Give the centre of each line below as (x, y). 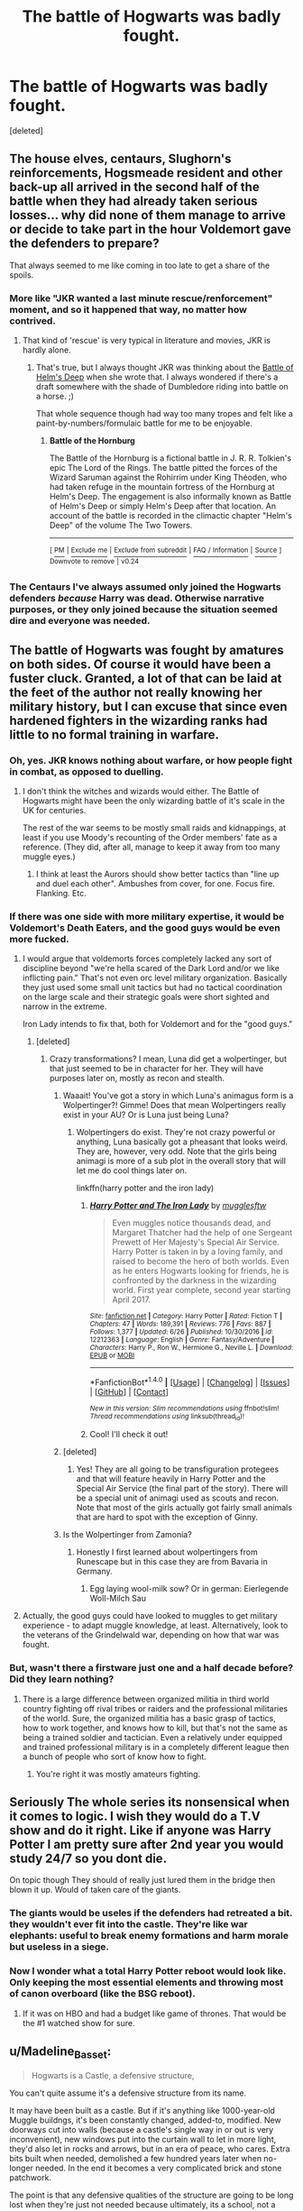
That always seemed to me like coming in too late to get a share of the (140, 265)
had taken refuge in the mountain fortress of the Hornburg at (162, 487)
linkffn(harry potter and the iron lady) (145, 1188)
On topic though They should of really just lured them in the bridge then (142, 1880)
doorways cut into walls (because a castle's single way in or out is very (142, 2129)
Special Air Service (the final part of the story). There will (182, 1489)
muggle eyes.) (49, 856)
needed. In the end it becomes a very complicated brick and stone (159, 2168)
